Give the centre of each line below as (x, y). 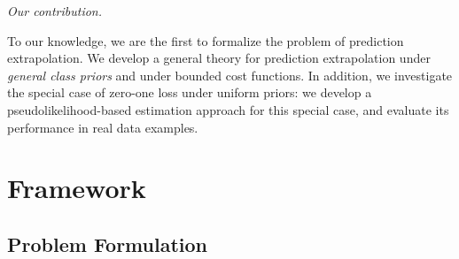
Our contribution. (55, 11)
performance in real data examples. (103, 127)
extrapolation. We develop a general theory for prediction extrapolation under (219, 58)
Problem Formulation (107, 244)
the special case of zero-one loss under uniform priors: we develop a (190, 92)
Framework (77, 188)
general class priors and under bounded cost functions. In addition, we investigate (230, 75)
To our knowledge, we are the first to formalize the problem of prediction (206, 40)
